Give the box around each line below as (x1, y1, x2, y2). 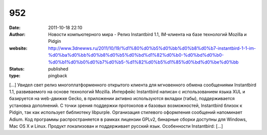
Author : (9, 31, 26, 37)
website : (9, 45, 28, 51)
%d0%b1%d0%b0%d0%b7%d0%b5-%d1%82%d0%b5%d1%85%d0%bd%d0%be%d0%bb (48, 59, 239, 65)
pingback (48, 73, 68, 79)
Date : (9, 25, 21, 31)
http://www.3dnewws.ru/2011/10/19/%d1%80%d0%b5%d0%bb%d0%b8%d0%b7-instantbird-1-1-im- (48, 45, 256, 51)
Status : (9, 66, 25, 71)
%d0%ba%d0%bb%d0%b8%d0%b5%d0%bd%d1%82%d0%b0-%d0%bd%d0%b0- (48, 52, 224, 58)
